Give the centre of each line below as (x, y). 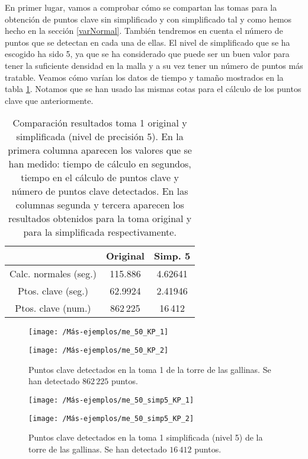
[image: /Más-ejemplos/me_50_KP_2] (99, 350)
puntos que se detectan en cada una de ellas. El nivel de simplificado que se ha (147, 42)
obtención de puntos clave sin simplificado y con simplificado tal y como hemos (148, 19)
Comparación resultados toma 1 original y (100, 123)
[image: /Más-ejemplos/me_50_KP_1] (99, 332)
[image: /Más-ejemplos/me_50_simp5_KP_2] (111, 418)
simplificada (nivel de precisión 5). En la (100, 137)
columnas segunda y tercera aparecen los (100, 205)
